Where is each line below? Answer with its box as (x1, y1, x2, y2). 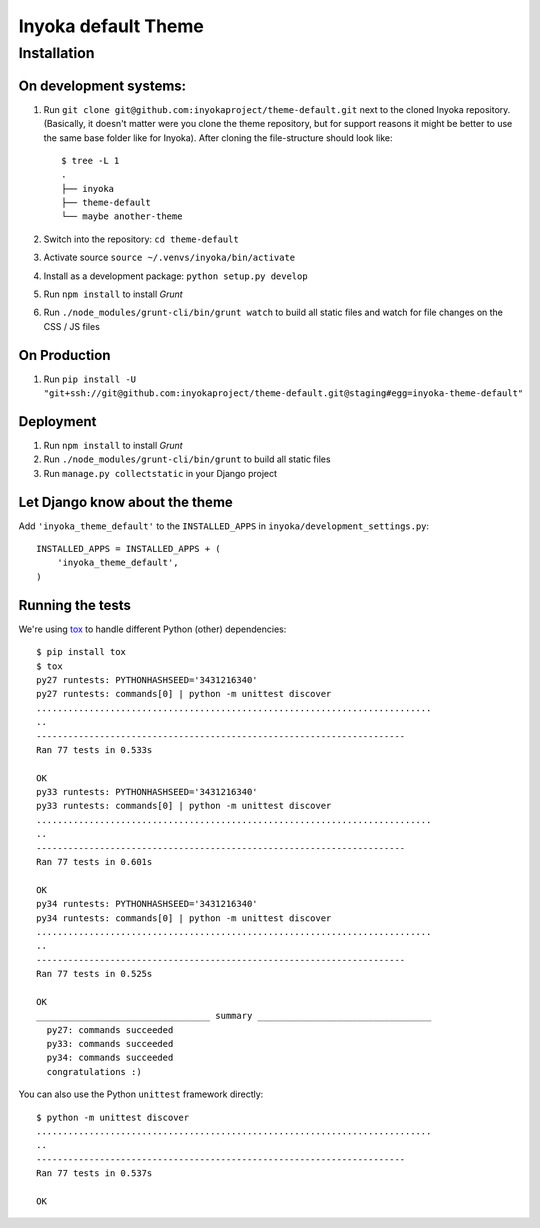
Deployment (18, 413, 97, 430)
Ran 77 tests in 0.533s (36, 744, 153, 755)
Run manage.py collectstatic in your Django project (43, 467, 278, 479)
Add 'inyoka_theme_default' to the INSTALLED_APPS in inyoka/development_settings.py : (18, 520, 430, 532)
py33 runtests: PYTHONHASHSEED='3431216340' (36, 786, 259, 798)
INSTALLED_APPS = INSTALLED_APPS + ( (36, 543, 222, 555)
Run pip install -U (43, 373, 137, 385)
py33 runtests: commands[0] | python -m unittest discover (36, 800, 332, 812)
